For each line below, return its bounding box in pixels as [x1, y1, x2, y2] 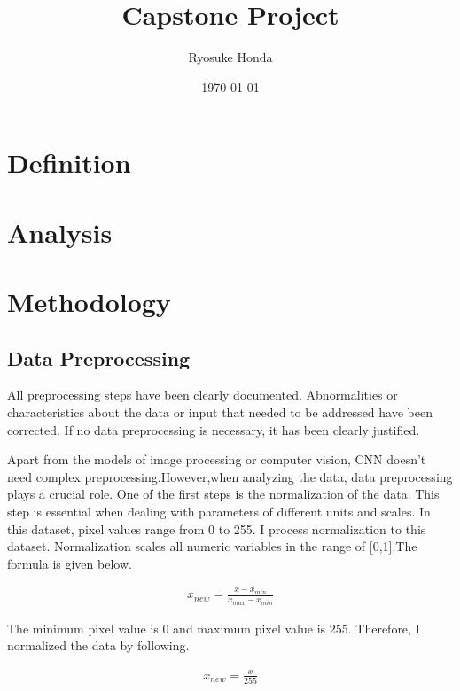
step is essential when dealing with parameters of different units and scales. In [7, 502, 431, 521]
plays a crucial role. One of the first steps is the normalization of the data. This [7, 485, 440, 503]
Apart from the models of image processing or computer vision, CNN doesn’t [7, 450, 426, 469]
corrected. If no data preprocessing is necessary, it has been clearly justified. [7, 420, 420, 439]
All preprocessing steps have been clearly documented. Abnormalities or [7, 385, 398, 404]
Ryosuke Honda [188, 48, 273, 66]
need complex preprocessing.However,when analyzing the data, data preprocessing [7, 467, 453, 485]
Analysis [7, 214, 113, 250]
